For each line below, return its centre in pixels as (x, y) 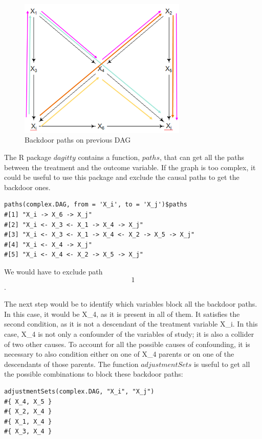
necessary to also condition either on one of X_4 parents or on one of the (119, 354)
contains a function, (109, 157)
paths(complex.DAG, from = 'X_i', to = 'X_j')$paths (96, 205)
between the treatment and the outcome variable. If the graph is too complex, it (130, 167)
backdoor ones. (27, 187)
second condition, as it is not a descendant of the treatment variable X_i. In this (131, 324)
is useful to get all (222, 364)
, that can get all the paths (202, 157)
